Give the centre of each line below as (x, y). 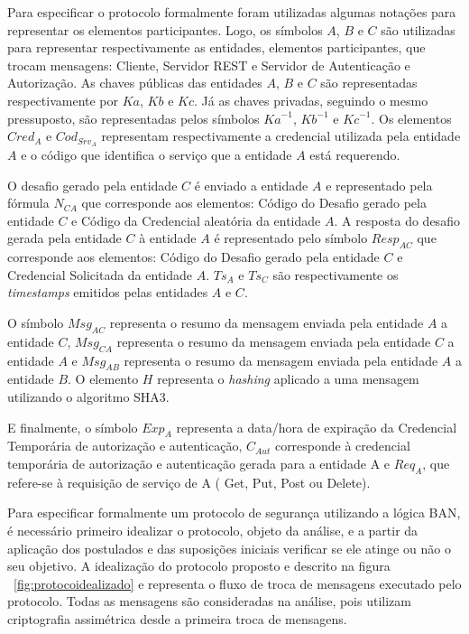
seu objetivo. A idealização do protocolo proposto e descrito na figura (199, 566)
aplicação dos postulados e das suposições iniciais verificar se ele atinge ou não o (229, 548)
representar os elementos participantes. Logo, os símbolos (165, 29)
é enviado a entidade (251, 185)
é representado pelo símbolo (291, 238)
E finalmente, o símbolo (73, 427)
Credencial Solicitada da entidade (100, 274)
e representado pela (379, 185)
